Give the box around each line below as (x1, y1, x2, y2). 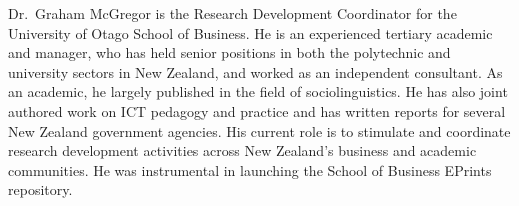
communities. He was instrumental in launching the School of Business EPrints (8, 159, 492, 180)
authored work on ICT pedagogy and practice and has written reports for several (8, 100, 506, 121)
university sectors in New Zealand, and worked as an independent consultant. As (8, 61, 503, 82)
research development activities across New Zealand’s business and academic (8, 140, 477, 161)
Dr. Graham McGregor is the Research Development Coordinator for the (8, 3, 457, 23)
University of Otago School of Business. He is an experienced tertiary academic (8, 22, 493, 43)
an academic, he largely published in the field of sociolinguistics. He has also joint (8, 81, 508, 102)
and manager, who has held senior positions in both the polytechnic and (8, 42, 451, 63)
